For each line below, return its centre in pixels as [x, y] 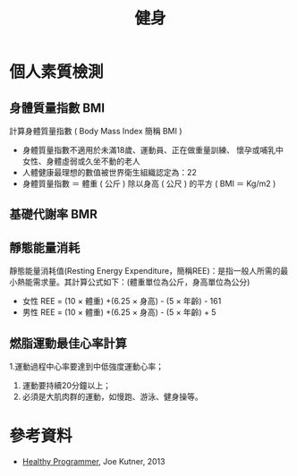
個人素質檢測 [57, 72]
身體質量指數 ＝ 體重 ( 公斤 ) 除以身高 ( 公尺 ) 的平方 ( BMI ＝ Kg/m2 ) [149, 183]
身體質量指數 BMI [57, 108]
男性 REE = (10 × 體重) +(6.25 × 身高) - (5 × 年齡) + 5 [119, 312]
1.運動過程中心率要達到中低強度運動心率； [86, 367]
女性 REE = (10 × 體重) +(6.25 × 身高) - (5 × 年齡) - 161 [122, 302]
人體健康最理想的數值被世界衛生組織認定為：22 [109, 172]
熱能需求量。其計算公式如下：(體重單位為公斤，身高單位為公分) [133, 282]
